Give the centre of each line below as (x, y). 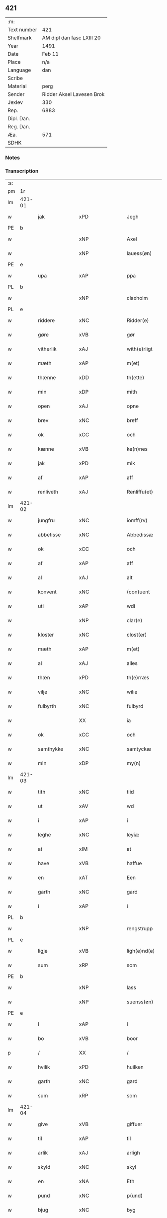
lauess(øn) (139, 253)
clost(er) (137, 635)
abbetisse (49, 535)
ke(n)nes (137, 449)
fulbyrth (47, 706)
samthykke (51, 749)
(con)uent (138, 592)
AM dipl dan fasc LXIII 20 (71, 38)
